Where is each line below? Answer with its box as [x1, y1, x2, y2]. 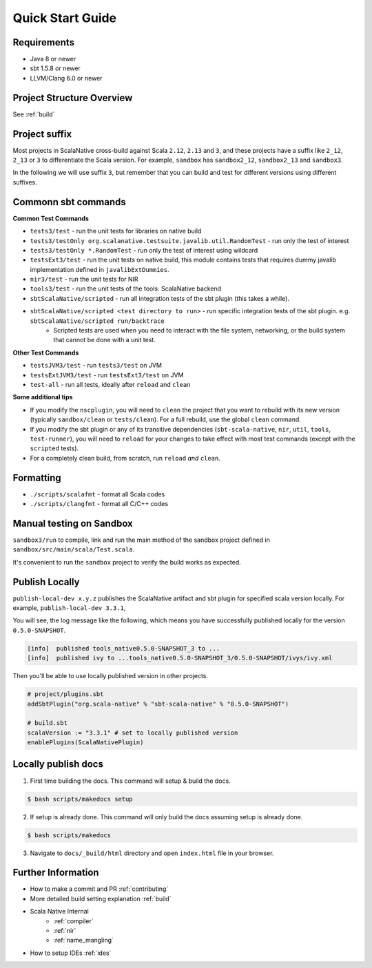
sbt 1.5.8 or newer [30, 64, 81, 72]
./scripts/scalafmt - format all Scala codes [30, 490, 165, 498]
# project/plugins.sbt [27, 691, 104, 698]
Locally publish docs [12, 758, 103, 770]
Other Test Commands [12, 348, 79, 357]
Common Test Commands [12, 214, 89, 222]
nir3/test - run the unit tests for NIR [30, 275, 138, 284]
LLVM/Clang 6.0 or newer [30, 74, 103, 82]
